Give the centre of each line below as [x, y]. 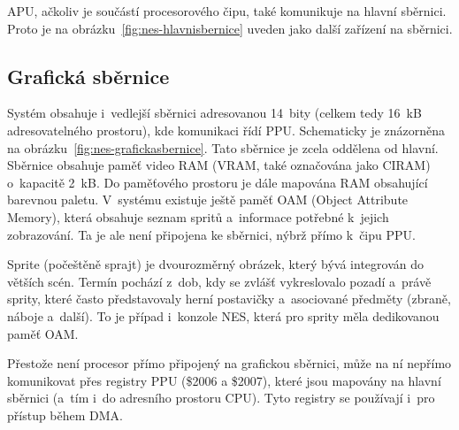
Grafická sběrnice [88, 76]
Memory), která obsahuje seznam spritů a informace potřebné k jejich [198, 216]
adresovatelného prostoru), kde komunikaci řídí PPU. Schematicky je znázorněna [226, 130]
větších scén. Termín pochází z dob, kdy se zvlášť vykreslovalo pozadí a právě [219, 281]
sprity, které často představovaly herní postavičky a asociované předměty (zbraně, [229, 299]
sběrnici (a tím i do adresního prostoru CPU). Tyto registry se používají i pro [221, 398]
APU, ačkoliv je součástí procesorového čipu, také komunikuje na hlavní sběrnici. [227, 11]
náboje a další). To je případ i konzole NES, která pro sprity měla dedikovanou [223, 315]
